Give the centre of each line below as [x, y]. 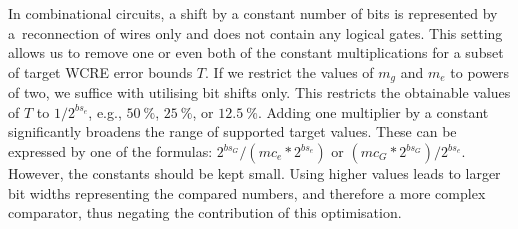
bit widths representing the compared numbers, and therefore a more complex [247, 192]
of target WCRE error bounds [100, 71]
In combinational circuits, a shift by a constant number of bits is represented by [253, 13]
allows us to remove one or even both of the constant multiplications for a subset [256, 52]
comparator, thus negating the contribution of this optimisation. [205, 212]
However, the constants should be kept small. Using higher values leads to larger [254, 173]
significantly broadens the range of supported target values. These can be [232, 131]
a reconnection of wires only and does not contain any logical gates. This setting [255, 32]
